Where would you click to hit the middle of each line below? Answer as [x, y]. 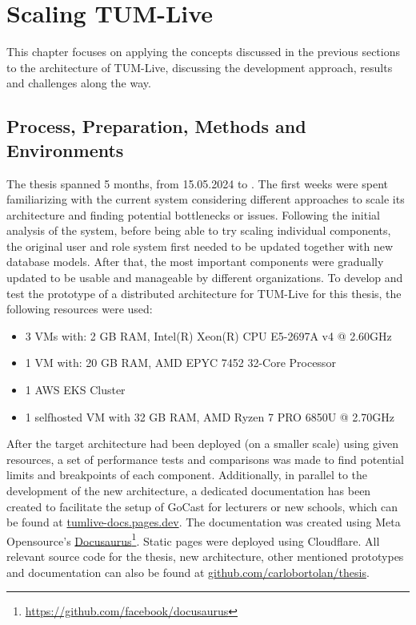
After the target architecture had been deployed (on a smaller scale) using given [203, 444]
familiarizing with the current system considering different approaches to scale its [206, 199]
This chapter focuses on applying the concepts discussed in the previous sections [203, 52]
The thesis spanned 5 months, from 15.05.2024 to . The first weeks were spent [197, 183]
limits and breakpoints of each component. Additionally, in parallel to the [187, 475]
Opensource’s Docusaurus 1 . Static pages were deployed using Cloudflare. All [193, 539]
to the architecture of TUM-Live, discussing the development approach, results [200, 67]
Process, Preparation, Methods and [156, 126]
